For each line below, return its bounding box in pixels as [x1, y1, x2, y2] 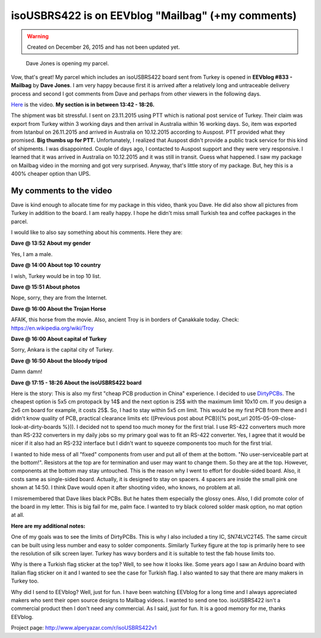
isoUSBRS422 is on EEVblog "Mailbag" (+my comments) [11, 9, 297, 22]
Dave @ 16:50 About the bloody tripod [11, 357, 108, 364]
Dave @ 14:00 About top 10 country [11, 261, 101, 269]
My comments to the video [11, 185, 112, 195]
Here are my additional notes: [11, 522, 86, 529]
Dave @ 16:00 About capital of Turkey [11, 336, 107, 342]
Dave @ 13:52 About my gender [11, 239, 91, 247]
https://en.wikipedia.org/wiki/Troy [11, 324, 94, 331]
